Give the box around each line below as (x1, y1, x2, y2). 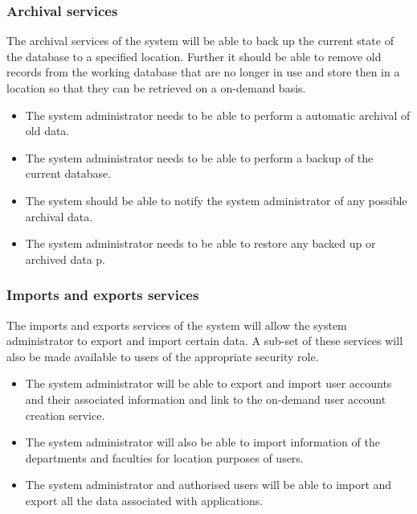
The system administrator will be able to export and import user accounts (25, 375, 392, 392)
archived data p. (25, 250, 106, 267)
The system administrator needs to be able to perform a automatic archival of (25, 106, 411, 123)
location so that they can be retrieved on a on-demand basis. (6, 80, 306, 96)
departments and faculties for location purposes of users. (25, 449, 304, 466)
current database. (25, 165, 112, 182)
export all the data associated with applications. (25, 491, 264, 508)
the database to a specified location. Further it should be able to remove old (6, 47, 382, 64)
